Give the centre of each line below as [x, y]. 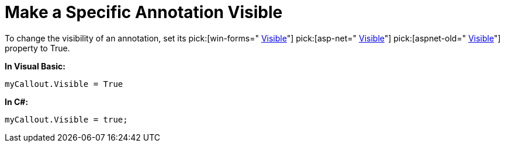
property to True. [37, 48]
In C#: [17, 101]
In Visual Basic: [35, 66]
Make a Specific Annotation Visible [144, 12]
